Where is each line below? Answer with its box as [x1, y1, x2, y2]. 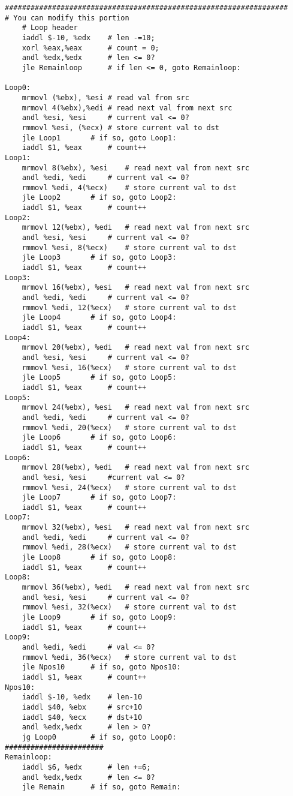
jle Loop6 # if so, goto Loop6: [22, 433, 177, 442]
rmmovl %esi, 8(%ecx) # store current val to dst [22, 243, 237, 252]
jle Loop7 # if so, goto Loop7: [22, 493, 177, 502]
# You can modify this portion [5, 13, 129, 22]
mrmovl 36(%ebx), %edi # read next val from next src [22, 583, 250, 592]
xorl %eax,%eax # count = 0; [22, 43, 159, 52]
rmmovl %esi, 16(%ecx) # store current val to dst [22, 363, 237, 372]
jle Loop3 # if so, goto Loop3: [22, 253, 177, 262]
